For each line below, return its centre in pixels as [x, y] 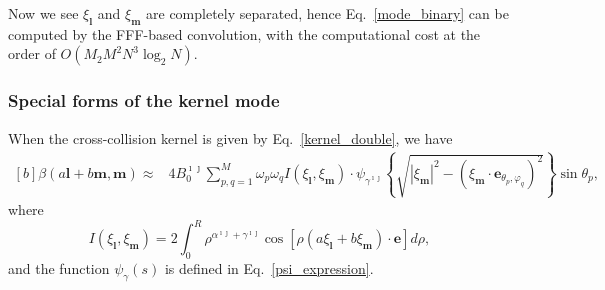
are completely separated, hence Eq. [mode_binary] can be [327, 13]
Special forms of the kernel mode [144, 100]
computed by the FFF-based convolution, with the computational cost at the [244, 33]
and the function [59, 268]
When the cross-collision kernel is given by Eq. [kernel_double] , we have [230, 137]
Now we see [43, 13]
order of [32, 53]
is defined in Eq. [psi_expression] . [269, 268]
